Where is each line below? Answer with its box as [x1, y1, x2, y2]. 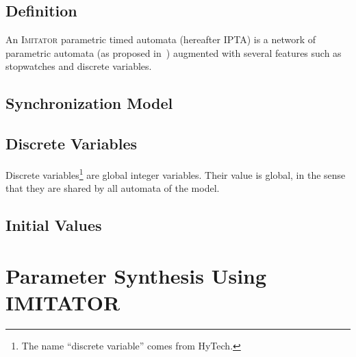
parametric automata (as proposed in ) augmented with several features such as [5, 45, 342, 60]
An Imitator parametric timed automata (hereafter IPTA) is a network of [5, 32, 316, 47]
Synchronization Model [5, 93, 173, 114]
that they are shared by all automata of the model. [5, 181, 220, 195]
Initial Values [5, 214, 102, 236]
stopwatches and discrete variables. [5, 59, 152, 73]
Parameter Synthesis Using [5, 261, 267, 289]
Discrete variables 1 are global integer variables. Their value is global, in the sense [5, 165, 346, 182]
